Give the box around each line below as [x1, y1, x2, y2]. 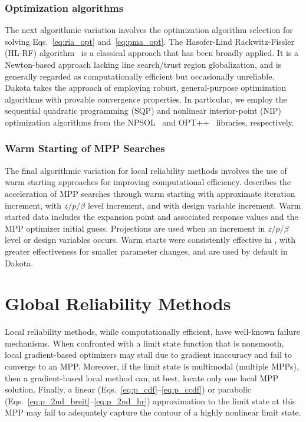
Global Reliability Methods [5, 291, 231, 315]
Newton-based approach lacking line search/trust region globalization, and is [5, 58, 282, 70]
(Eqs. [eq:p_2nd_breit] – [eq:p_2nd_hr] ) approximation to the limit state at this [5, 394, 296, 407]
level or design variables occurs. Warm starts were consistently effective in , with [5, 233, 296, 246]
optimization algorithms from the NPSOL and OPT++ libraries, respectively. [5, 116, 294, 128]
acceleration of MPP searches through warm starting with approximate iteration [5, 187, 295, 199]
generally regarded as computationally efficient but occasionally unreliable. [5, 70, 275, 82]
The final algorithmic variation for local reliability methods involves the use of [5, 164, 287, 176]
